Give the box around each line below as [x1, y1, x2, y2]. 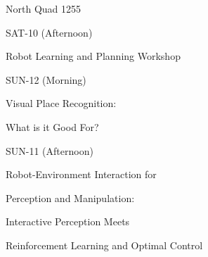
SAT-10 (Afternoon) [6, 25, 93, 39]
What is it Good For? [6, 119, 99, 134]
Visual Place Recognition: [6, 96, 117, 111]
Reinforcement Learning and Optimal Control [6, 237, 203, 252]
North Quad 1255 [6, 1, 82, 15]
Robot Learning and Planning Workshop [6, 49, 181, 63]
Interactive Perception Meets [6, 214, 130, 229]
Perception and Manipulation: [6, 190, 135, 205]
